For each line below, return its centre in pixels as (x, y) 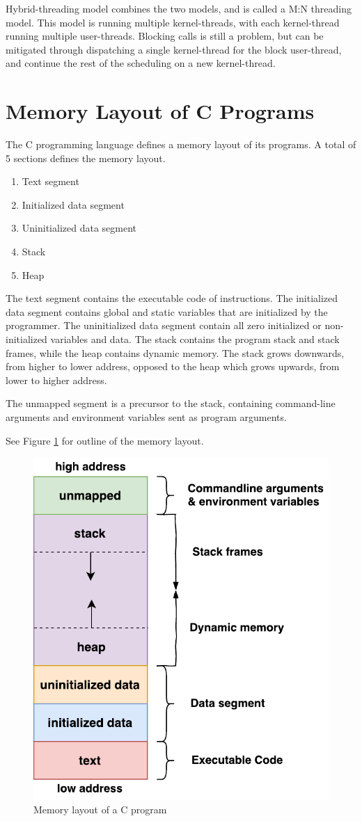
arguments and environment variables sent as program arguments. (146, 417)
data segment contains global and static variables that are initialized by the (167, 311)
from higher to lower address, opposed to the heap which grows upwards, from (173, 366)
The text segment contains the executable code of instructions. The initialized (172, 298)
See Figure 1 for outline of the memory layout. (105, 440)
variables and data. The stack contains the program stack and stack (195, 339)
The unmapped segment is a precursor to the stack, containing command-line (171, 403)
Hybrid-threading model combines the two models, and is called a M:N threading (179, 8)
